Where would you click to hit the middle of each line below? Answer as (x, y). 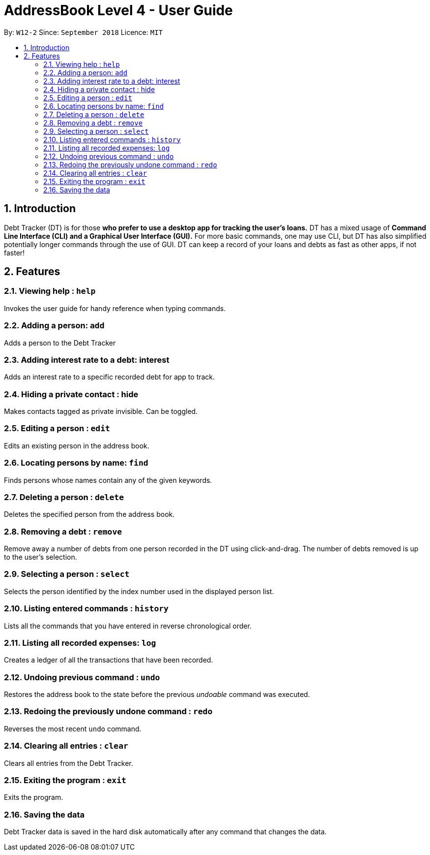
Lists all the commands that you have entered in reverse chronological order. (128, 626)
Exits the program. (34, 797)
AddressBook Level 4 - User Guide (118, 10)
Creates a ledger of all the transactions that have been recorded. (109, 660)
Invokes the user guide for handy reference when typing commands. (115, 308)
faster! (14, 253)
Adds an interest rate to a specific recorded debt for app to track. (110, 377)
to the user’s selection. (41, 557)
